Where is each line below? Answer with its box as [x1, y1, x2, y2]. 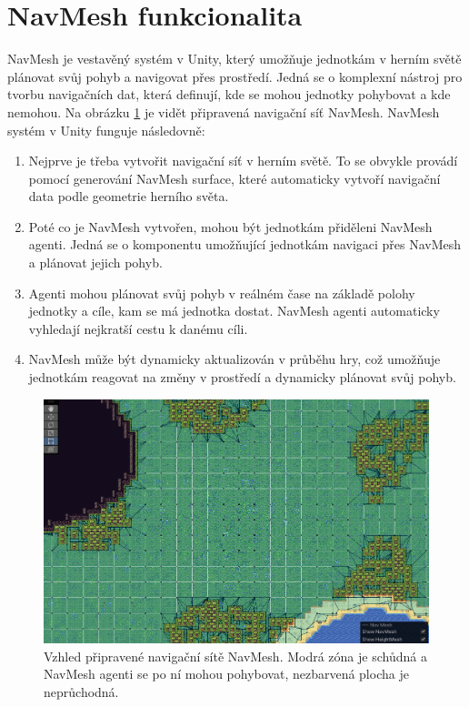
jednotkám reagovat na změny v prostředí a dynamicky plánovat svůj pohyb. [28, 368, 456, 387]
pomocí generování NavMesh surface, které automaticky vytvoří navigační [28, 168, 441, 187]
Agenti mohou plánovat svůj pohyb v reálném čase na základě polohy [28, 283, 415, 302]
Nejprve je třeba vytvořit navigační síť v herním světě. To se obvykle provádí [28, 151, 458, 170]
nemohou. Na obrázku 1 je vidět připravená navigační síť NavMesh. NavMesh [7, 102, 440, 121]
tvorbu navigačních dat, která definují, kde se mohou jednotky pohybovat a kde [7, 85, 451, 104]
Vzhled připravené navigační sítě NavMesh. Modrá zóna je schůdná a [44, 646, 427, 665]
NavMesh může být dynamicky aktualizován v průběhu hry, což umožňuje [28, 349, 441, 369]
